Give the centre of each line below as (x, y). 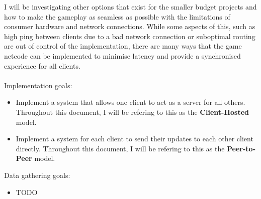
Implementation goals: (38, 85)
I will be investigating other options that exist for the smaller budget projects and (130, 7)
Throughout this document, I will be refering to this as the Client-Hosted (132, 112)
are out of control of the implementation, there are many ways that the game (123, 46)
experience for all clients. (42, 65)
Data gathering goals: (37, 175)
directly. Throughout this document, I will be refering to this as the (120, 148)
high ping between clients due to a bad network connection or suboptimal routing (130, 36)
